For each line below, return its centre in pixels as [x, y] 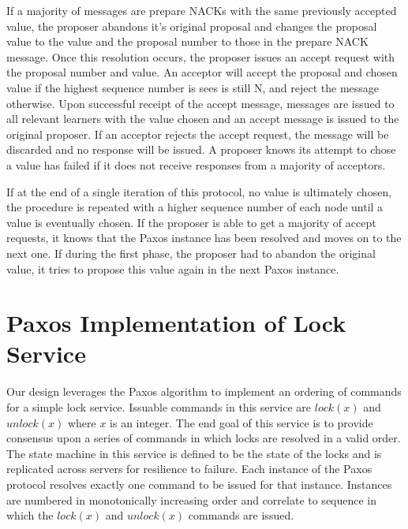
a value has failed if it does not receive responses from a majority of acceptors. [196, 164]
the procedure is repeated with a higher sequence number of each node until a [195, 207]
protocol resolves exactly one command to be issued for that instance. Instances [199, 484]
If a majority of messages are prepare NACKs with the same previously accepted [202, 10]
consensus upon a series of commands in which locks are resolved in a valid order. [204, 438]
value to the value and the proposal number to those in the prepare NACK [187, 41]
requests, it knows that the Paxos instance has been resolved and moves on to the [204, 238]
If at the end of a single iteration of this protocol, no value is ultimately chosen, [199, 191]
